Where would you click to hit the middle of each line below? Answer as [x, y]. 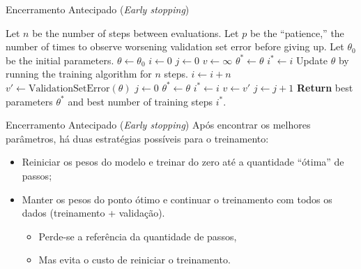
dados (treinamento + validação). [93, 213]
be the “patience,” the [297, 32]
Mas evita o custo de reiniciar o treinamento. [135, 260]
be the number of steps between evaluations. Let [136, 32]
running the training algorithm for [79, 74]
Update [312, 60]
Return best [325, 87]
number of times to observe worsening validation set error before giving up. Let [175, 46]
